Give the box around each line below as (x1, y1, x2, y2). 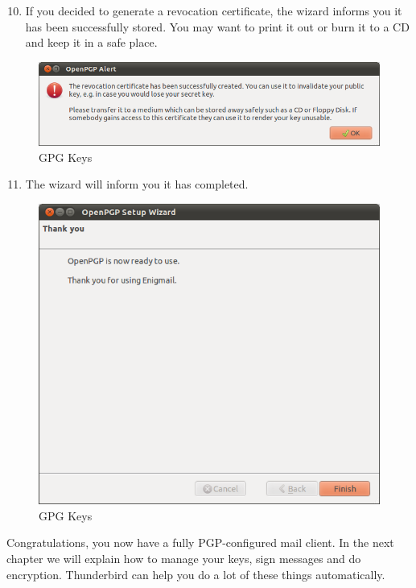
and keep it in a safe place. (25, 34, 158, 51)
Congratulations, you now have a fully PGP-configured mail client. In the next (6, 534, 394, 551)
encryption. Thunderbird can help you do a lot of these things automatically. (6, 565, 385, 582)
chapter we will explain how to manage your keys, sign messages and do (6, 550, 361, 567)
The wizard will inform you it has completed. (25, 176, 249, 193)
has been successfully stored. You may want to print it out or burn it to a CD (25, 18, 410, 35)
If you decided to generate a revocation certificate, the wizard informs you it (25, 2, 402, 19)
